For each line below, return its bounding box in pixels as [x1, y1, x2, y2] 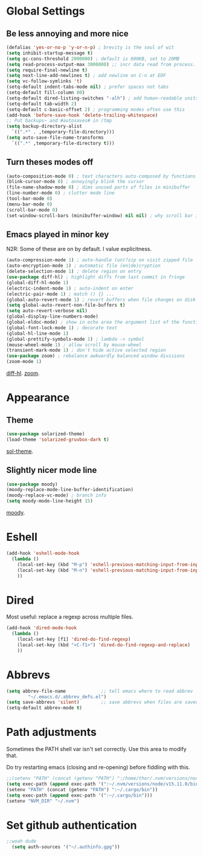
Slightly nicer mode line [6, 465, 97, 475]
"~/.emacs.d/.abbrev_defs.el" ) [28, 694, 107, 700]
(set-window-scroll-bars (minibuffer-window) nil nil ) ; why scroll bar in [6, 212, 201, 219]
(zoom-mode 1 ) [6, 359, 42, 365]
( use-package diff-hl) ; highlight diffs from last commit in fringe [6, 274, 185, 280]
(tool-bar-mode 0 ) [6, 196, 53, 202]
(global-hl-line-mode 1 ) [6, 330, 69, 336]
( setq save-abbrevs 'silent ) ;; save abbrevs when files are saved [6, 699, 199, 706]
